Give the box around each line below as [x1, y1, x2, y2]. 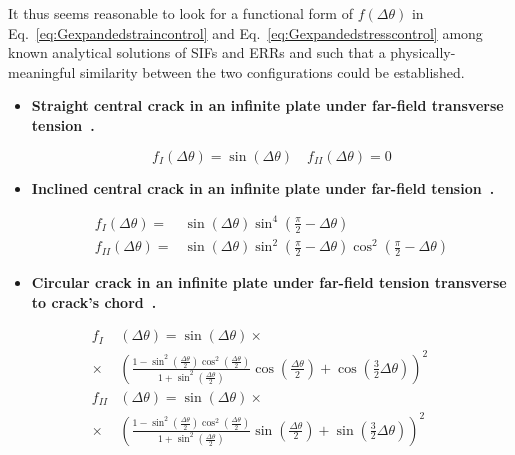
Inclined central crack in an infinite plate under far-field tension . [31, 177, 495, 198]
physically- [390, 42, 456, 63]
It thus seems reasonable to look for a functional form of [8, 3, 353, 23]
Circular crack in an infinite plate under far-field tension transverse [31, 272, 507, 293]
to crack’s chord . [31, 291, 157, 312]
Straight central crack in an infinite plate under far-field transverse [31, 95, 504, 116]
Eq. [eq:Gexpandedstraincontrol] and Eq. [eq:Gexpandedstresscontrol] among [8, 22, 483, 43]
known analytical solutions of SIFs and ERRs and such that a [8, 42, 386, 63]
